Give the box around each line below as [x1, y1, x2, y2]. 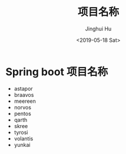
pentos [14, 110, 32, 117]
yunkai [14, 141, 31, 148]
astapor [14, 85, 33, 92]
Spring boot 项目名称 [5, 65, 108, 78]
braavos [14, 91, 34, 98]
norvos [14, 103, 32, 111]
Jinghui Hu [85, 25, 112, 32]
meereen [14, 98, 37, 105]
